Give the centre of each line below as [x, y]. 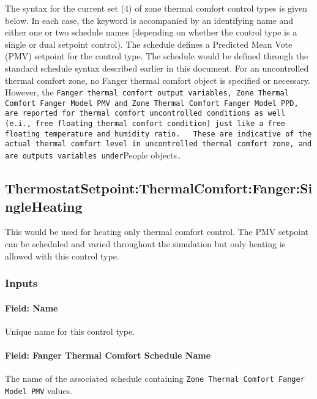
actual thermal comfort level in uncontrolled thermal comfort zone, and [158, 144]
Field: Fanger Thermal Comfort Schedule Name [108, 355]
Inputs [21, 283]
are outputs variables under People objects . [93, 155]
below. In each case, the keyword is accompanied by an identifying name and [149, 20]
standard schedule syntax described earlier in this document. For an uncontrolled [157, 68]
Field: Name [32, 308]
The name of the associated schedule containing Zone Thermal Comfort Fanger [155, 378]
